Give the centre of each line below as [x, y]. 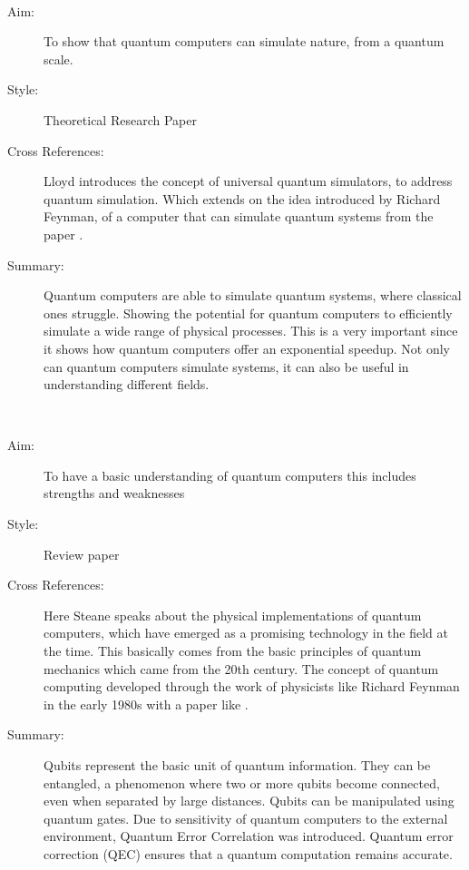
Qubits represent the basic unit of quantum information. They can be [237, 765]
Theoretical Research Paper [120, 119]
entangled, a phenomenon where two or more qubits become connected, [242, 782]
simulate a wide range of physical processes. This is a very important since [251, 331]
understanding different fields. [127, 384]
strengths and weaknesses [114, 493]
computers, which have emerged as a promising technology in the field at [246, 633]
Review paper [82, 554]
